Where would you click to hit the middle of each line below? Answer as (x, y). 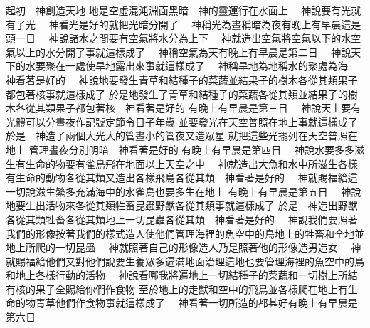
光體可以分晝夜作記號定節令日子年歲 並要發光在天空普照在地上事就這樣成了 (182, 121)
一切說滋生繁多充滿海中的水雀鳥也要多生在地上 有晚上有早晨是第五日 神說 (184, 191)
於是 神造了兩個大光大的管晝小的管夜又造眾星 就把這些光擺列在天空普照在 (182, 136)
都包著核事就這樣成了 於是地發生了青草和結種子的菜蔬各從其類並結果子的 (177, 94)
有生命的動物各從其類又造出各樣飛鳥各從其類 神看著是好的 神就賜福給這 (182, 178)
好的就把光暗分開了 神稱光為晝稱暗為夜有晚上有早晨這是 (225, 24)
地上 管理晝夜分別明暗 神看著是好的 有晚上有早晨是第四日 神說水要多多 (180, 149)
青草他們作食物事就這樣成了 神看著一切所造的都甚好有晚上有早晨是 (196, 303)
